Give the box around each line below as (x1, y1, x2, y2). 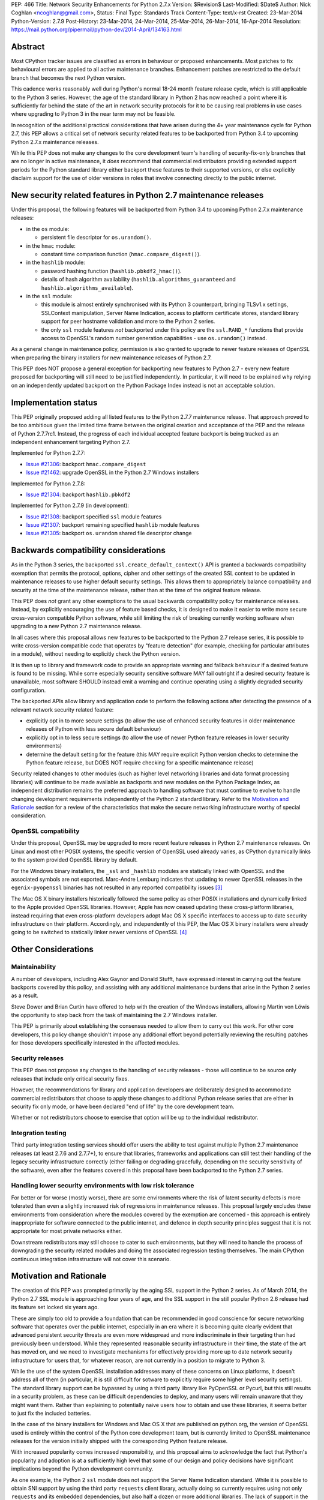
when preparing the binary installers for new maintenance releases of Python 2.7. (11, 354, 212, 361)
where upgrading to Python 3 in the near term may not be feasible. (11, 110, 176, 118)
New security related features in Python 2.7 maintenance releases (11, 190, 264, 200)
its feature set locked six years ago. (11, 1304, 99, 1311)
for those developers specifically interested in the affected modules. (11, 1039, 180, 1046)
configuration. (11, 686, 46, 694)
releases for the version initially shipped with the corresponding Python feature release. (11, 1438, 228, 1445)
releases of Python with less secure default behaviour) (26, 725, 161, 733)
